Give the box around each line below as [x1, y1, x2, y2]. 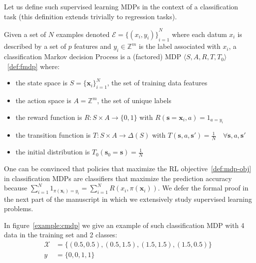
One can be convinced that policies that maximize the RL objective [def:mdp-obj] [4, 163, 252, 173]
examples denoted [56, 29, 110, 39]
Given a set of [4, 29, 46, 39]
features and [74, 41, 111, 51]
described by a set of [4, 41, 66, 51]
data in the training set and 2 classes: [4, 229, 117, 240]
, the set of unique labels [97, 95, 171, 106]
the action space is [15, 95, 71, 106]
